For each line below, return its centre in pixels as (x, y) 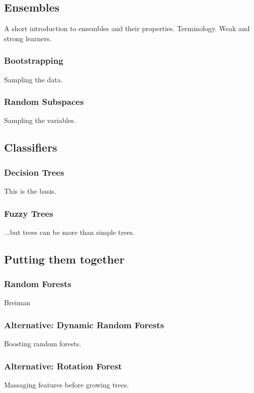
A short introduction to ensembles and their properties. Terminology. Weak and (127, 28)
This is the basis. (30, 191)
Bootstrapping (34, 60)
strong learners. (28, 38)
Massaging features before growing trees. (67, 385)
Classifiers (31, 147)
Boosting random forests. (43, 344)
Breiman (17, 302)
